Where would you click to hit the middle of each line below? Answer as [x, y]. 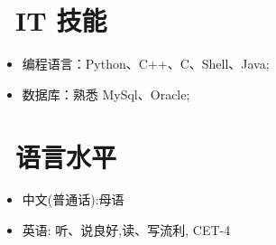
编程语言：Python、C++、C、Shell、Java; [146, 64]
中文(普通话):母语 [73, 199]
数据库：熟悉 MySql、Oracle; [106, 94]
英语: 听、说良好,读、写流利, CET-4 [126, 230]
